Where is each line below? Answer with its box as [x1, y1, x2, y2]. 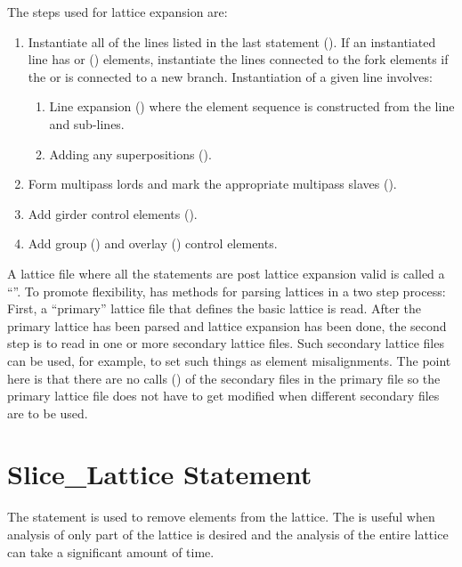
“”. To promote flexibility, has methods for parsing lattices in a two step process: [7, 281, 446, 300]
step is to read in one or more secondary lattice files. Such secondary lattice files [7, 334, 444, 352]
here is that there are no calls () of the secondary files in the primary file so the [7, 369, 441, 387]
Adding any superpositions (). [49, 144, 212, 163]
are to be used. [7, 403, 88, 422]
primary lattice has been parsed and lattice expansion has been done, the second [7, 316, 447, 335]
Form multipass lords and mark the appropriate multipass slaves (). [28, 174, 397, 193]
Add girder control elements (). [28, 204, 198, 223]
